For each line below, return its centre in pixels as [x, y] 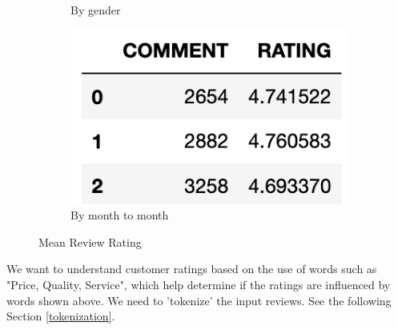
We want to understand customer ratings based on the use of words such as [192, 269]
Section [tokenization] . [61, 316]
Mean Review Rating [90, 241]
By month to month [120, 215]
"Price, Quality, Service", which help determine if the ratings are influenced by [199, 285]
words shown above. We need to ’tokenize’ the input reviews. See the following [199, 300]
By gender [96, 10]
